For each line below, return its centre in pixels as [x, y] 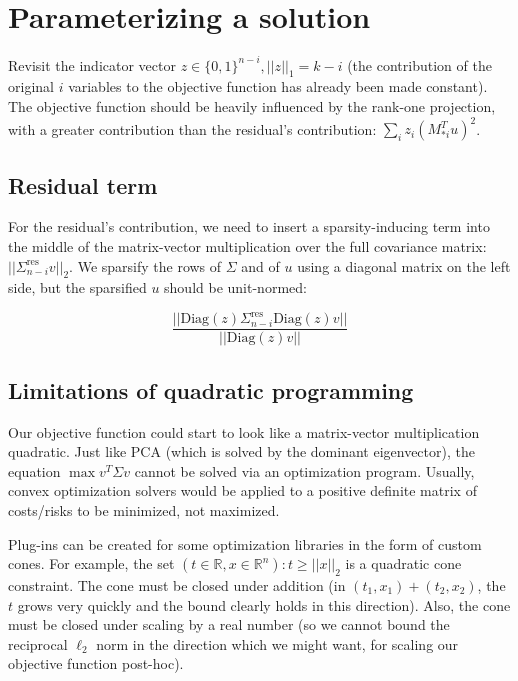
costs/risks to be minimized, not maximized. [144, 510]
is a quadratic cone [403, 563]
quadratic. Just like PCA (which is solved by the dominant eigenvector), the [241, 451]
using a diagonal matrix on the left [404, 265]
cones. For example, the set [91, 563]
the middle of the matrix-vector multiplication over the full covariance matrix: [247, 245]
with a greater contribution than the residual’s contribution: [192, 128]
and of [260, 265]
